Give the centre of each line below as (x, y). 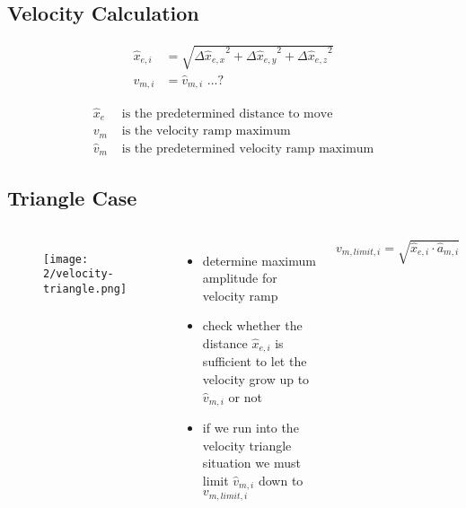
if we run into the (251, 428)
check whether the (252, 325)
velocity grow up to (256, 379)
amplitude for (240, 278)
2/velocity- (79, 274)
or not (245, 396)
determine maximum (259, 260)
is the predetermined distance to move (227, 114)
